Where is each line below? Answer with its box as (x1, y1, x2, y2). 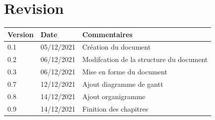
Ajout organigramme (82, 91, 145, 101)
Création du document (82, 42, 151, 52)
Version (7, 29, 34, 39)
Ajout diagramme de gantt (82, 79, 163, 89)
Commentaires (82, 29, 133, 39)
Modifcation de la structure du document (82, 54, 208, 64)
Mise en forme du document (82, 66, 167, 77)
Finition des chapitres (82, 103, 148, 114)
